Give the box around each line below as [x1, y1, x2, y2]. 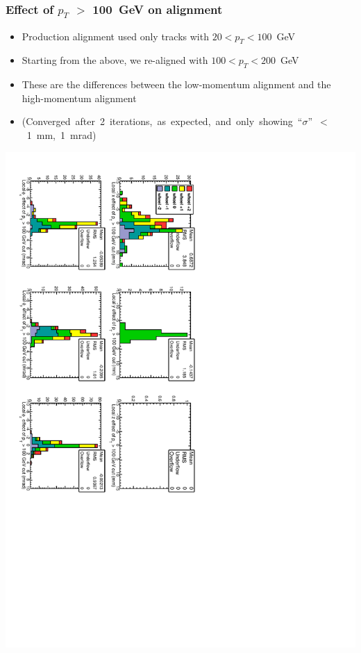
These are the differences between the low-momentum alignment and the [22, 77, 331, 92]
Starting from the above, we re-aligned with [22, 53, 208, 67]
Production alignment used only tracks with [22, 28, 209, 43]
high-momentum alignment [22, 90, 137, 105]
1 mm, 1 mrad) [26, 127, 96, 142]
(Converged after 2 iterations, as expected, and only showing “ [22, 114, 303, 129]
